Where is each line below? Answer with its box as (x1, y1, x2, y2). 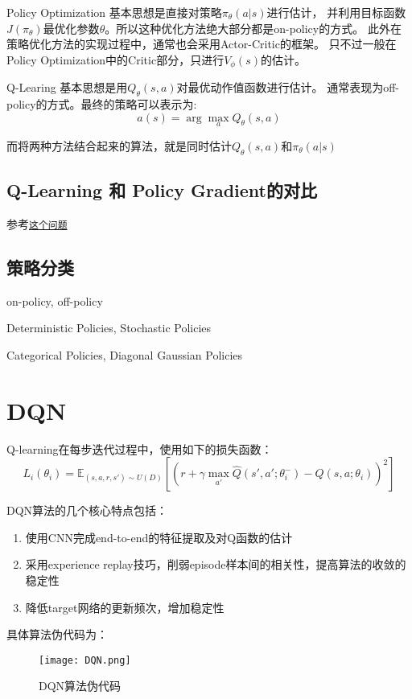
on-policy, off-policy (6, 292, 103, 309)
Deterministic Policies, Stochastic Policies (6, 319, 212, 336)
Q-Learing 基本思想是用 (6, 79, 128, 96)
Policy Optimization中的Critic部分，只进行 (6, 51, 225, 68)
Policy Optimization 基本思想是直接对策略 (6, 4, 222, 20)
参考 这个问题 (6, 215, 68, 232)
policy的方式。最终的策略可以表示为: (6, 96, 197, 113)
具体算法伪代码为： (6, 626, 108, 643)
